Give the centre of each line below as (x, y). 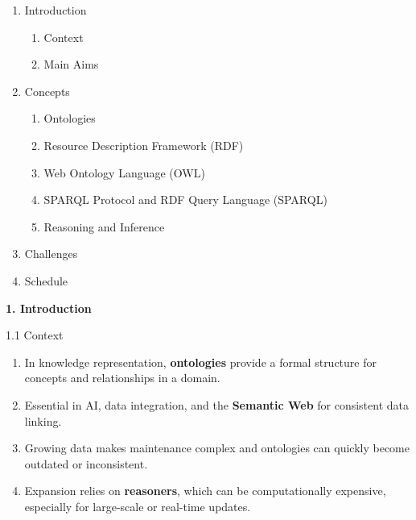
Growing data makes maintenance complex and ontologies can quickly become (217, 448)
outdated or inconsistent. (86, 463)
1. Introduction (49, 308)
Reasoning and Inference (104, 226)
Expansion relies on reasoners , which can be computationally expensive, (205, 491)
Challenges (51, 254)
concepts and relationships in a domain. (122, 378)
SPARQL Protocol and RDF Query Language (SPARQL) (185, 200)
